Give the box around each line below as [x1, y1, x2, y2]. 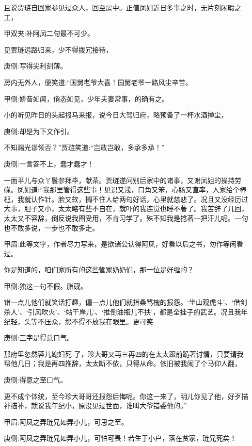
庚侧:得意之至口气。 [4, 375, 67, 385]
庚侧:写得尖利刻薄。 [4, 61, 67, 71]
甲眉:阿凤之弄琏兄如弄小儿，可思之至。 [4, 416, 128, 427]
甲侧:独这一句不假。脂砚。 [4, 281, 87, 291]
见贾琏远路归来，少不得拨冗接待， [4, 44, 112, 54]
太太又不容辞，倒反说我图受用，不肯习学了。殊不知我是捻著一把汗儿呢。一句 [4, 213, 248, 223]
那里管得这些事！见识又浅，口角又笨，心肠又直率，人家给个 [49, 184, 240, 195]
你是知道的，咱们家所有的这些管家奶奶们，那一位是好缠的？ [4, 264, 194, 275]
